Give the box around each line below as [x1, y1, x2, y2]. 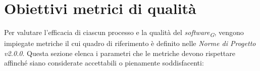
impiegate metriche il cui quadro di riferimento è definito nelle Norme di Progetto [4, 38, 256, 48]
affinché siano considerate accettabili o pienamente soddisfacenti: [4, 57, 204, 68]
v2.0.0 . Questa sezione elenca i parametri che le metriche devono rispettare [4, 47, 236, 58]
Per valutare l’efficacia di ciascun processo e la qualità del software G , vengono [4, 27, 244, 38]
